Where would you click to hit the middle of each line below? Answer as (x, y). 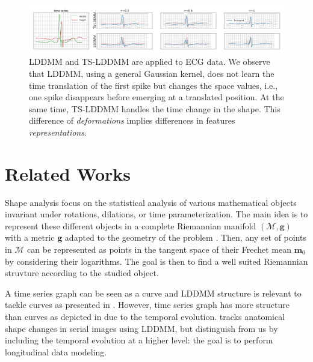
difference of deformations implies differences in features (132, 120)
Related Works (68, 173)
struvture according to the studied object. (82, 273)
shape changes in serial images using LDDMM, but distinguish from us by (141, 328)
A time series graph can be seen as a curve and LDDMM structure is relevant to (153, 293)
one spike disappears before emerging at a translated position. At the (156, 97)
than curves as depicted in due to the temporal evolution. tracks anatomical (145, 316)
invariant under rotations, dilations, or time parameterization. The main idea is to (156, 214)
